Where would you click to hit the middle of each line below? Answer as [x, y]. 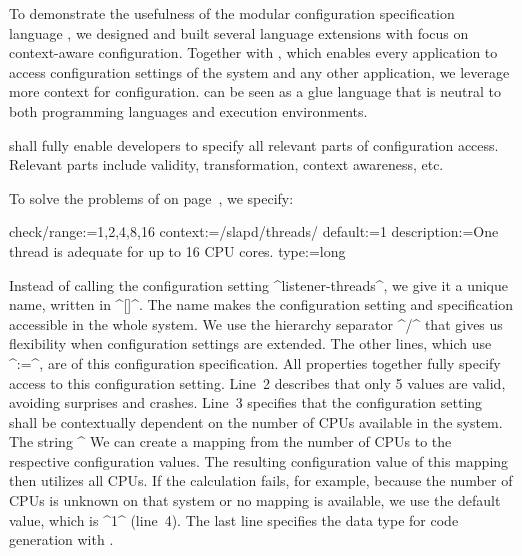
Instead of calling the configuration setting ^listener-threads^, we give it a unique [258, 284]
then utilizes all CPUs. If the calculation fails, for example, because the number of [261, 480]
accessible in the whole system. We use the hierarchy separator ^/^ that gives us [256, 323]
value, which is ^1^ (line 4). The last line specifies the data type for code [234, 519]
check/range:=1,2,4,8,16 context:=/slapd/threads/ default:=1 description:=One [254, 231]
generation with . [61, 539]
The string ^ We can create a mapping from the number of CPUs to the [230, 441]
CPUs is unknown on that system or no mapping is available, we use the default [255, 500]
